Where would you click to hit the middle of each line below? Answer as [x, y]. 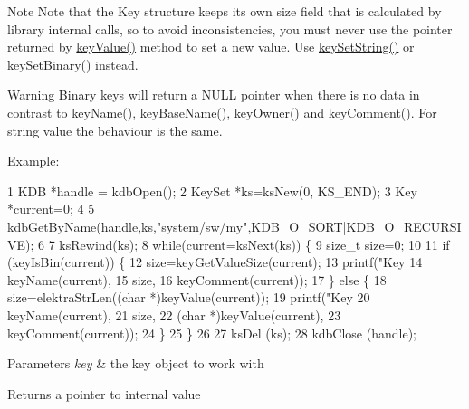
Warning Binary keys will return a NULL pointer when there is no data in [214, 95]
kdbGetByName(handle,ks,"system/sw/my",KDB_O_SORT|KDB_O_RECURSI [234, 226]
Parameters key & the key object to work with [136, 363]
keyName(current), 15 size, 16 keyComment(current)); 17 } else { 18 [197, 279]
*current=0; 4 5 [51, 209]
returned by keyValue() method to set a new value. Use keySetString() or [211, 47]
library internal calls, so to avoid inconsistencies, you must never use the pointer [230, 29]
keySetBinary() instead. [73, 64]
